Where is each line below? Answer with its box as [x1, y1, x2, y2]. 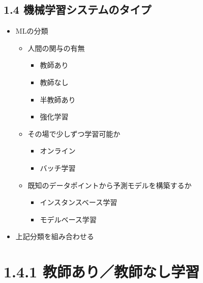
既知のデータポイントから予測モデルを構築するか [27, 179, 192, 190]
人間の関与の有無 [27, 42, 85, 53]
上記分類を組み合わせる [15, 231, 94, 242]
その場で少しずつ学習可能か [27, 128, 121, 139]
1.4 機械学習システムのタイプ [4, 2, 152, 17]
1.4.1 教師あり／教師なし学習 [4, 261, 199, 282]
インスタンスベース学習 [40, 197, 118, 208]
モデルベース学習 [40, 214, 97, 224]
